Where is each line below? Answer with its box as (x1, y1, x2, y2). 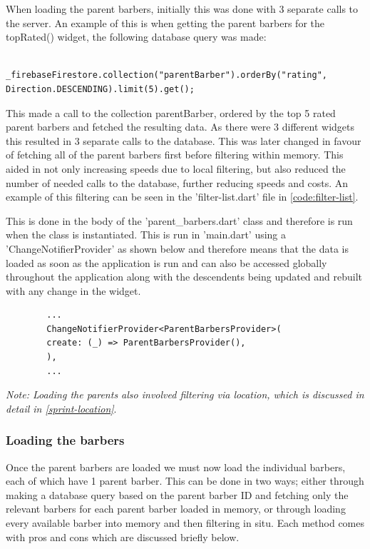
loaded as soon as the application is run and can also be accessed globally (6, 255, 327, 270)
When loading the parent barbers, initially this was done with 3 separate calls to (6, 1, 359, 16)
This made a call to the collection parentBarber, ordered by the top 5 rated (6, 105, 336, 120)
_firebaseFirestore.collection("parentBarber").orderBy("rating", (6, 70, 328, 81)
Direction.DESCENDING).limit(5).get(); (6, 84, 195, 94)
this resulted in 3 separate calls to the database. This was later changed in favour (6, 133, 361, 148)
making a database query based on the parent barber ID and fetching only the (6, 487, 349, 502)
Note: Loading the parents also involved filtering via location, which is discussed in (6, 387, 364, 402)
